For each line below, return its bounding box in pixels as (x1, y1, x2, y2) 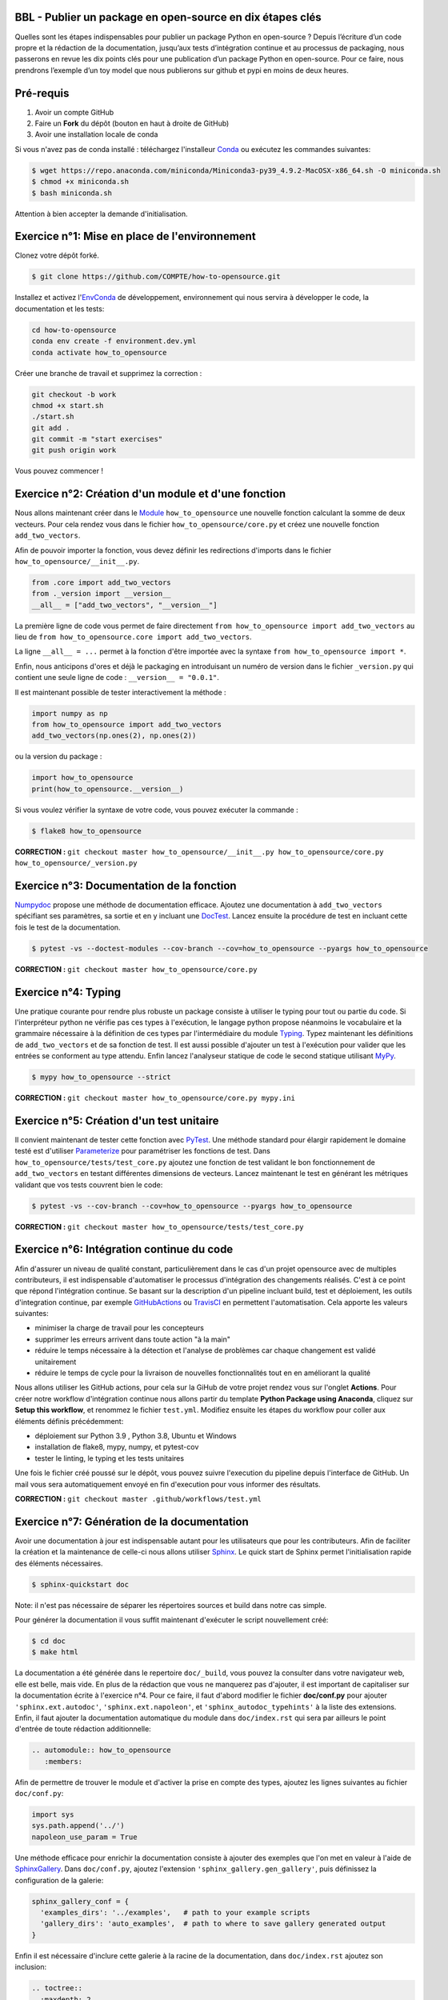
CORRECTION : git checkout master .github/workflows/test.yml (14, 1494, 262, 1503)
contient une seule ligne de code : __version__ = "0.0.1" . (14, 673, 220, 682)
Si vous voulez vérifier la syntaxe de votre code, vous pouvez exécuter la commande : (14, 805, 299, 814)
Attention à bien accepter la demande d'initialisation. (14, 209, 188, 218)
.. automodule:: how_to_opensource (31, 1746, 171, 1755)
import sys (31, 1810, 74, 1819)
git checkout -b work (31, 390, 117, 399)
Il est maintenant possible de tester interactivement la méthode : (14, 687, 227, 697)
